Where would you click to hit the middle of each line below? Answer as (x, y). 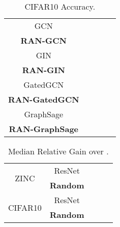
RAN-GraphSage (44, 129)
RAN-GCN (44, 40)
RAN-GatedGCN (44, 99)
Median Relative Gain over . (58, 151)
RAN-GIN (43, 70)
